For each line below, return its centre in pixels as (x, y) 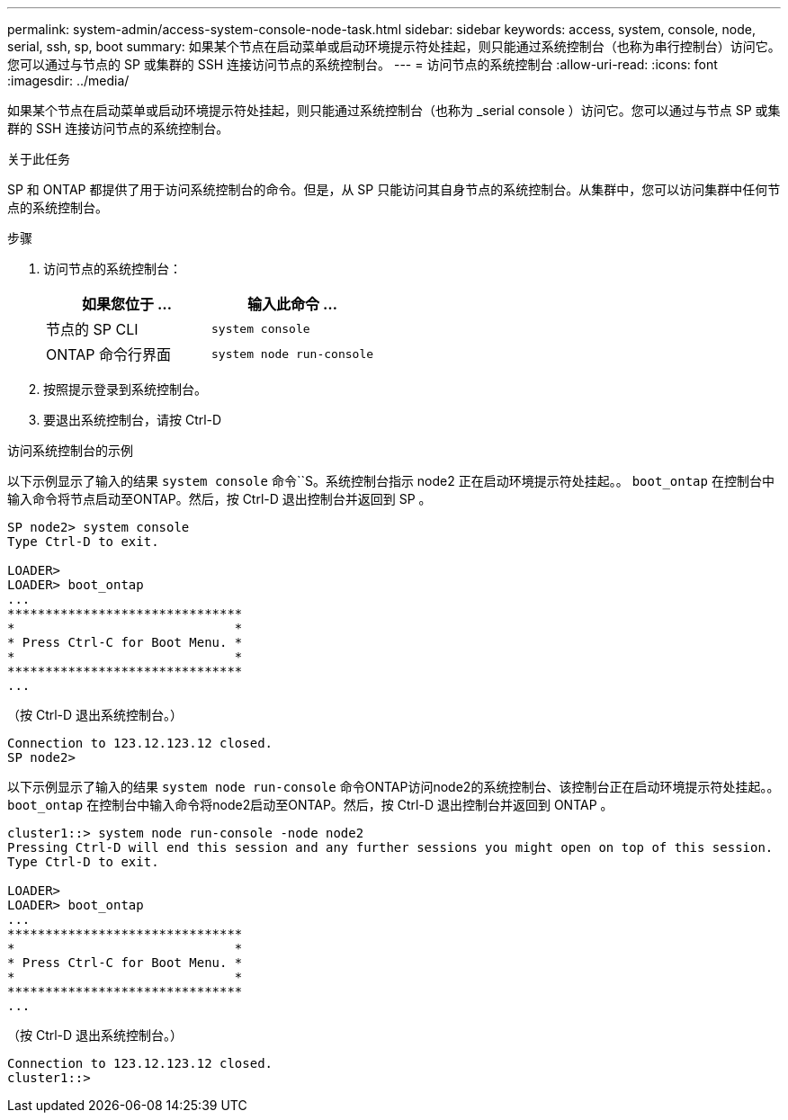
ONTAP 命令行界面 (109, 354)
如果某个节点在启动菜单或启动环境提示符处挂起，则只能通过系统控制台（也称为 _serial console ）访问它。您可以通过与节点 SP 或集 (394, 110)
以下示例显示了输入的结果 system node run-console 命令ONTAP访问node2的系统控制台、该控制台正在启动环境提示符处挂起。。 (394, 787)
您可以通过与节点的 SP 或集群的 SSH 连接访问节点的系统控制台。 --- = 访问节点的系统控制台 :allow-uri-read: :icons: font (363, 64)
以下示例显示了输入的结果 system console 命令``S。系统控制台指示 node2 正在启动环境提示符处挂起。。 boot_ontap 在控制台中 (391, 481)
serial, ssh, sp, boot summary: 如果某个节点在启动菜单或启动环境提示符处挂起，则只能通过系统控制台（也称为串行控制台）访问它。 (394, 46)
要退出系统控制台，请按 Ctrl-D (133, 420)
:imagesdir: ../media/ (68, 81)
